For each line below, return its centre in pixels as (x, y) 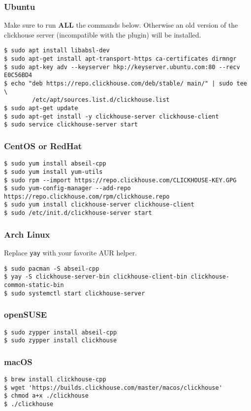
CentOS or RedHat (43, 145)
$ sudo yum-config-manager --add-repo (67, 188)
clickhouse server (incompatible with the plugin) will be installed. (103, 34)
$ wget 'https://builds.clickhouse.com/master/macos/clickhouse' (113, 388)
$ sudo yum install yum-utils (53, 172)
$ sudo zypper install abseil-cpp (61, 332)
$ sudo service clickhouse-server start (71, 125)
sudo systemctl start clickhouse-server (78, 293)
